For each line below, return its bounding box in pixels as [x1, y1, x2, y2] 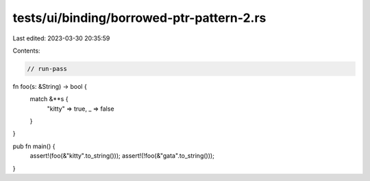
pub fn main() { [12, 142, 56, 150]
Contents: [12, 46, 40, 55]
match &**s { [29, 95, 69, 103]
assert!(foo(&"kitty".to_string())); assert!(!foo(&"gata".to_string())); [29, 152, 215, 160]
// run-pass [27, 65, 68, 72]
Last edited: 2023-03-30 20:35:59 [12, 34, 110, 42]
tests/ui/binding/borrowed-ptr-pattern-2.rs [12, 10, 267, 25]
